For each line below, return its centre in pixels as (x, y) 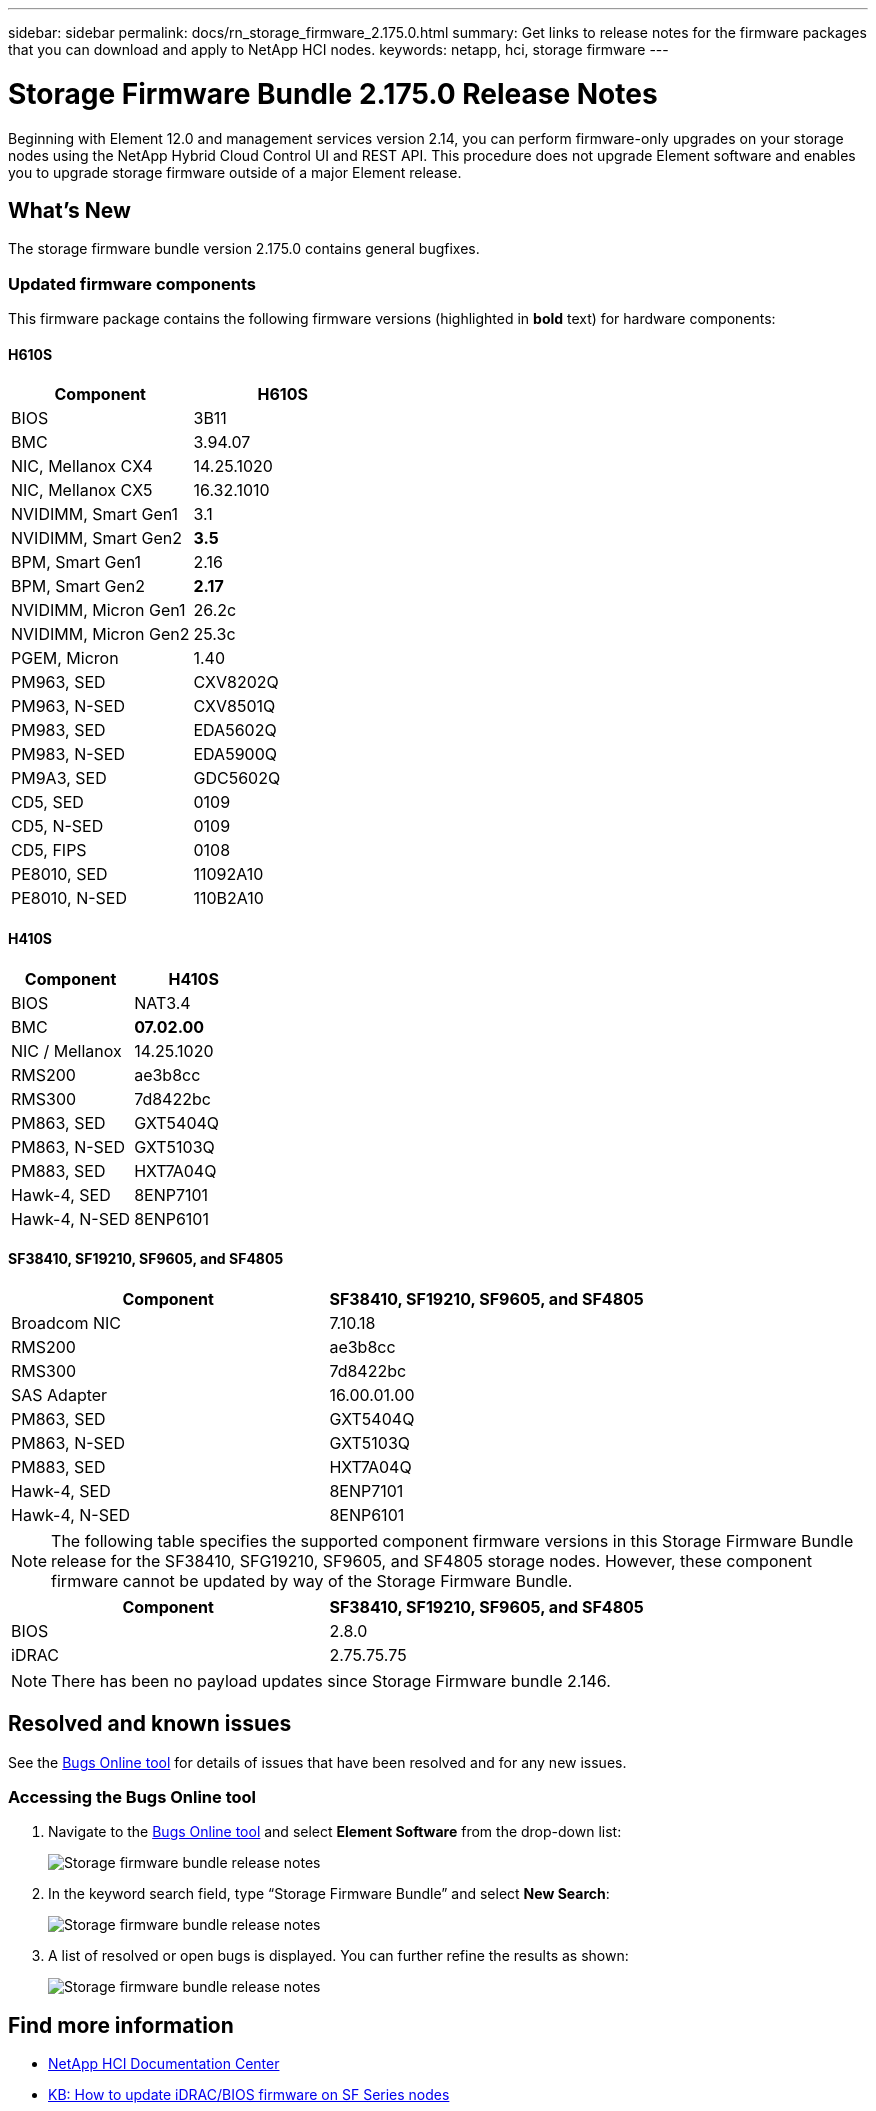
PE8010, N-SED (69, 898)
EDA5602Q (235, 730)
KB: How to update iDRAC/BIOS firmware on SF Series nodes (249, 2095)
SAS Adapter (59, 1394)
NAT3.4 (162, 1002)
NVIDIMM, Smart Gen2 (96, 538)
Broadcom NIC (66, 1322)
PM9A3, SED (59, 778)
